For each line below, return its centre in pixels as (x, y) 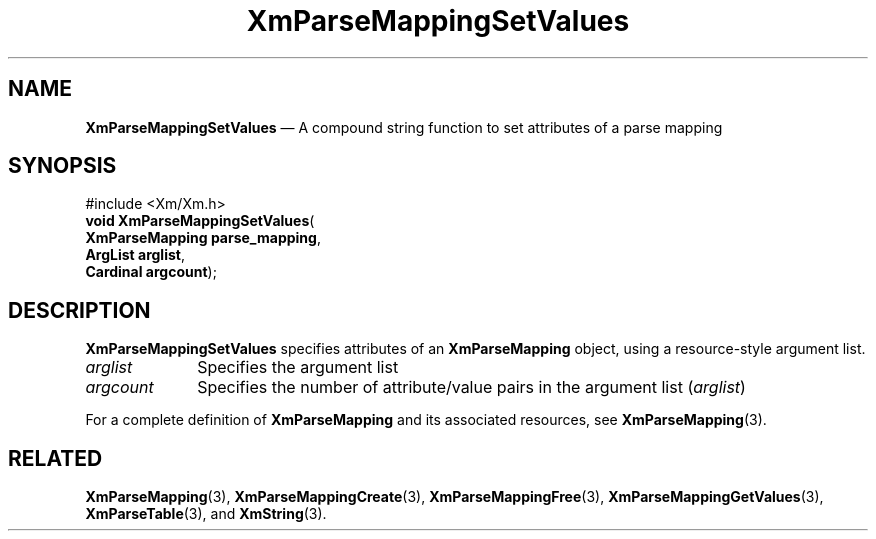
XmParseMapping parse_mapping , (203, 238)
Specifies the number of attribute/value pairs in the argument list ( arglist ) (471, 387)
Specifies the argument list (298, 367)
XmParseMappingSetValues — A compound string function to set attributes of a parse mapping (404, 127)
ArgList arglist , (135, 255)
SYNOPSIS (62, 166)
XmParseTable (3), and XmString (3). (206, 514)
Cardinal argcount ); (151, 272)
